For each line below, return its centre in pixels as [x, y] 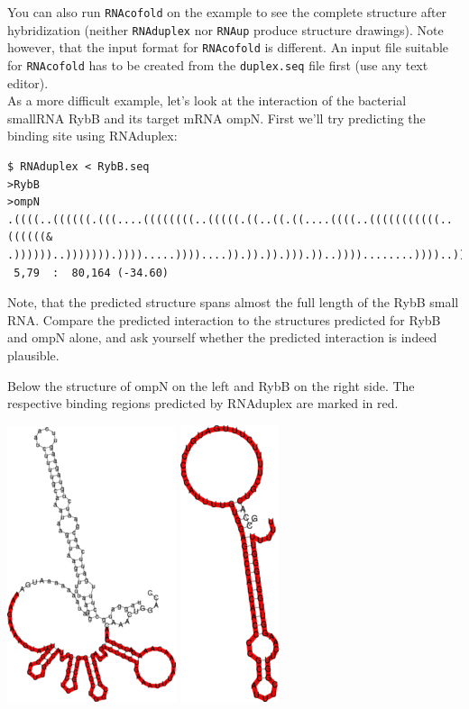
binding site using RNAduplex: [92, 136]
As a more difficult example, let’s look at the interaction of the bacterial [207, 100]
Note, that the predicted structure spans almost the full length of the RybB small [233, 302]
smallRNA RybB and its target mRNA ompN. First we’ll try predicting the [216, 118]
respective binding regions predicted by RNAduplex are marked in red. [203, 403]
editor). [28, 82]
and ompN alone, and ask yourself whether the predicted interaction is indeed [222, 337]
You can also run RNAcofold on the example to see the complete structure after [227, 12]
